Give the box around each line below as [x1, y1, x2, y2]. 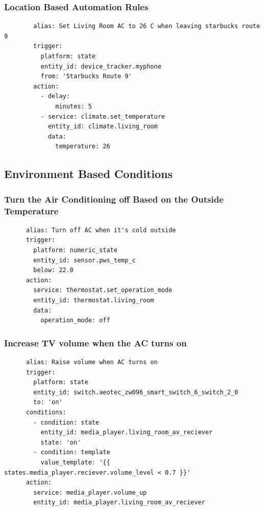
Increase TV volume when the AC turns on [4, 336, 187, 349]
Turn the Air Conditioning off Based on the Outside [4, 192, 224, 205]
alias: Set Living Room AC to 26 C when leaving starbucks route [33, 23, 260, 30]
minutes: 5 [55, 102, 92, 110]
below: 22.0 [33, 267, 74, 274]
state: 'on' [40, 438, 81, 446]
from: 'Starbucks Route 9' [40, 73, 132, 80]
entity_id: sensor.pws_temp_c [33, 256, 136, 264]
